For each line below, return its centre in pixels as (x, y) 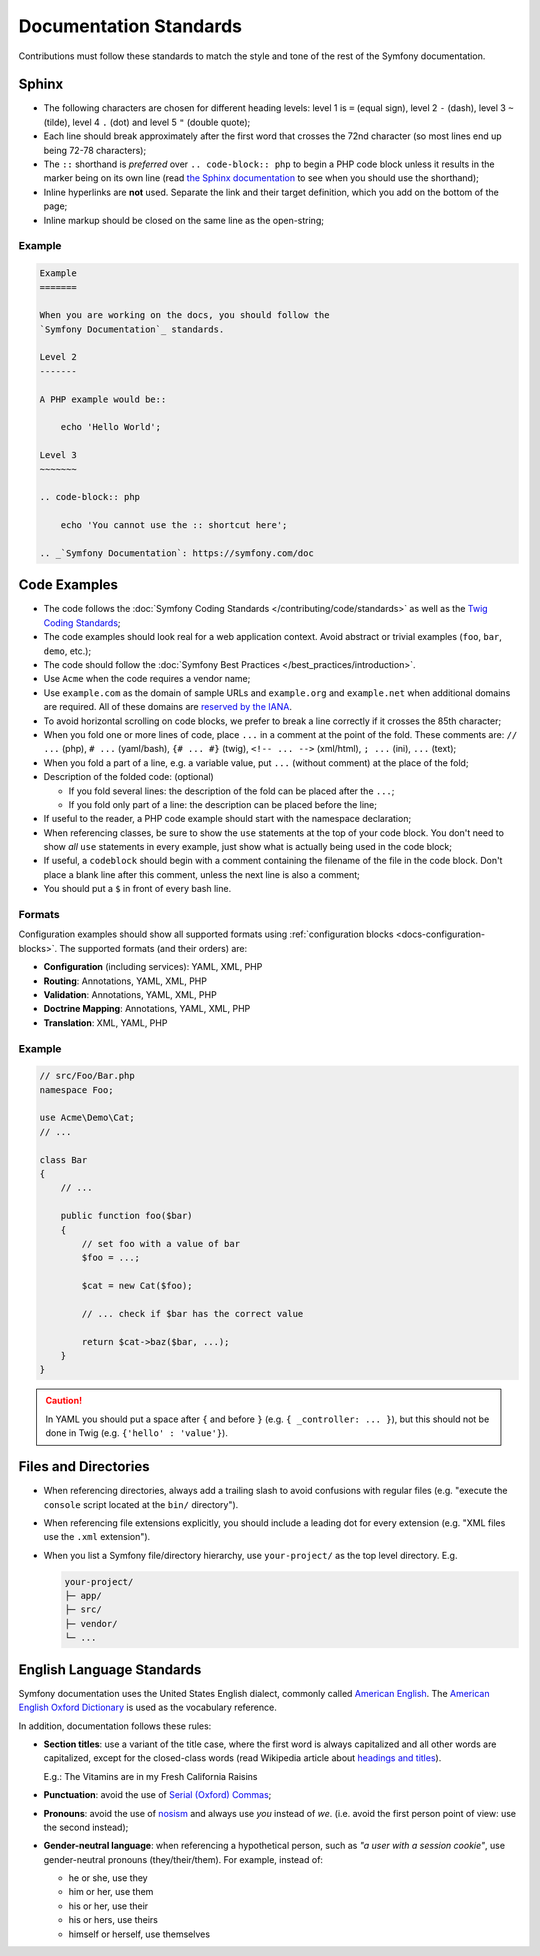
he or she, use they (108, 1878)
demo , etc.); (67, 651)
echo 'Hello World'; (111, 427)
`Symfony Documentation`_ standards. (132, 329)
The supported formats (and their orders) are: (153, 948)
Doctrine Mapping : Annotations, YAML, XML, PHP (147, 1009)
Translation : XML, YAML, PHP (105, 1022)
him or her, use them (111, 1892)
